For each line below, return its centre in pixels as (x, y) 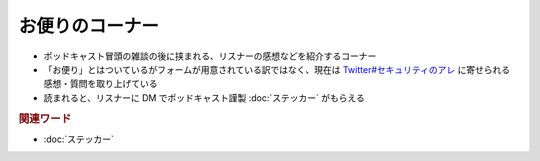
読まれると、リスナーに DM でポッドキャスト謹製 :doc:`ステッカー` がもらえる (204, 97)
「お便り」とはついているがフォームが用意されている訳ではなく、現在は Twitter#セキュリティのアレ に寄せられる (277, 69)
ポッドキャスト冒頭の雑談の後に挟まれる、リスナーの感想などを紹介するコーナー (210, 56)
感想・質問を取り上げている (100, 84)
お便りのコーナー (89, 26)
